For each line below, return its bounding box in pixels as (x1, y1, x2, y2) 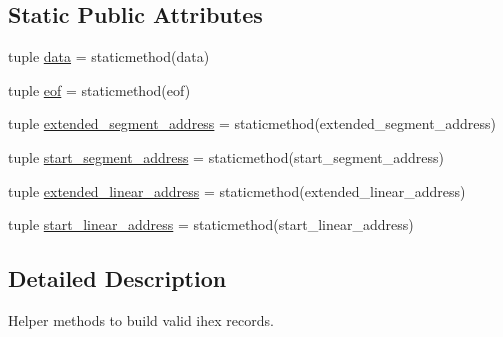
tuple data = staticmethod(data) (8, 46, 210, 67)
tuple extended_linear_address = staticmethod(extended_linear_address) (8, 180, 466, 201)
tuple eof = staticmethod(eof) (8, 79, 191, 100)
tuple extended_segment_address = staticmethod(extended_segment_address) (8, 113, 496, 134)
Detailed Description (8, 263, 227, 294)
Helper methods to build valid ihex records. (8, 309, 274, 330)
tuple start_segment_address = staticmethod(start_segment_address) (8, 146, 445, 167)
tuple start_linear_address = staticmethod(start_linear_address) (8, 214, 414, 235)
